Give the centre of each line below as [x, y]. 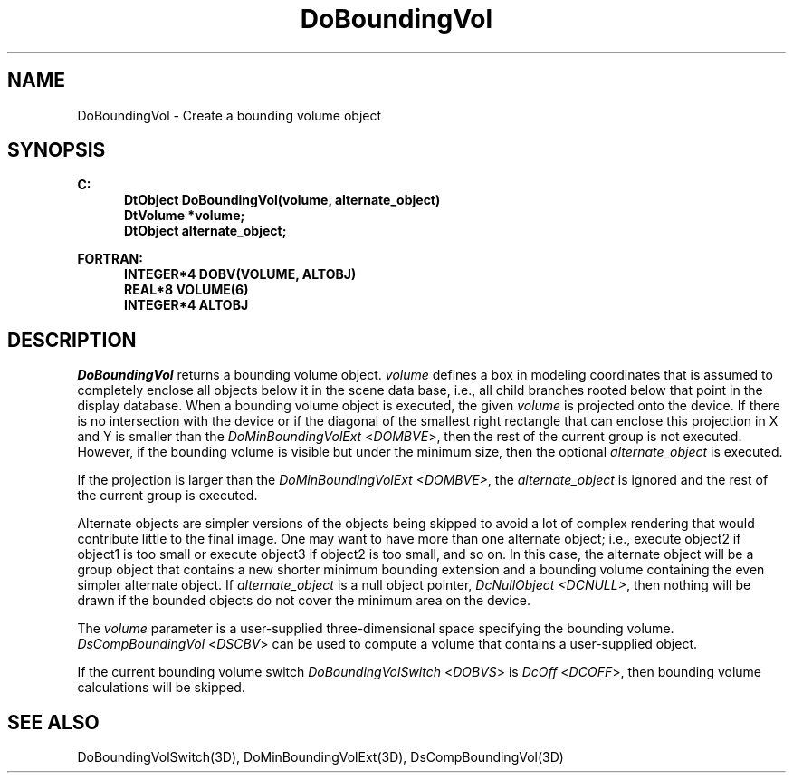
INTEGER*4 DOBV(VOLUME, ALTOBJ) [240, 274]
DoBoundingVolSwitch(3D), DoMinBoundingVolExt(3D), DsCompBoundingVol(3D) [320, 757]
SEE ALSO [53, 722]
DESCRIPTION [72, 340]
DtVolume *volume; [185, 216]
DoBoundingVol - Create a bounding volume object [229, 115]
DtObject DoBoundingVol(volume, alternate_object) [282, 200]
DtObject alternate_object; [205, 231]
